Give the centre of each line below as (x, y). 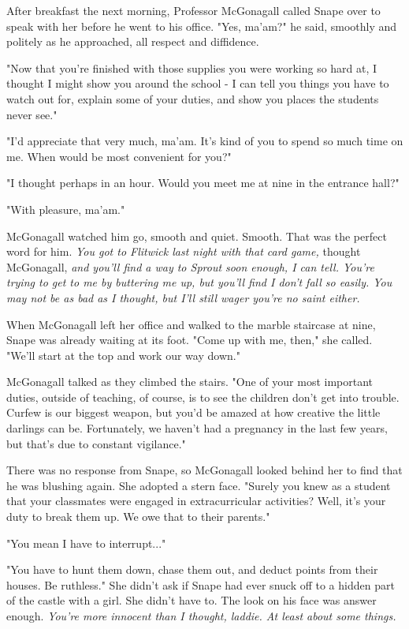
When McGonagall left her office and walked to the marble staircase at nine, (191, 324)
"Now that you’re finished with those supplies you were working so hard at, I (192, 67)
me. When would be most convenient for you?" (119, 156)
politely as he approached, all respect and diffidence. (133, 41)
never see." (32, 114)
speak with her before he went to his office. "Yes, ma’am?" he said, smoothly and (202, 26)
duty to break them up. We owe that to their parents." (138, 517)
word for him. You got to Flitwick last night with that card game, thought (184, 251)
